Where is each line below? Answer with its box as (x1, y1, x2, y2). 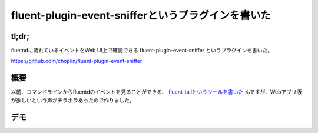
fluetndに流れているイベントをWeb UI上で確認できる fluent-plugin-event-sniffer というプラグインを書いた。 (11, 47, 273, 54)
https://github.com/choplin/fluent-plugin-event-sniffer (11, 58, 143, 65)
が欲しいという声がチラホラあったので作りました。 (11, 97, 135, 104)
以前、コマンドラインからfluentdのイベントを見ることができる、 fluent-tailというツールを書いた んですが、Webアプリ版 (11, 88, 303, 95)
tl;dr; (11, 31, 29, 41)
